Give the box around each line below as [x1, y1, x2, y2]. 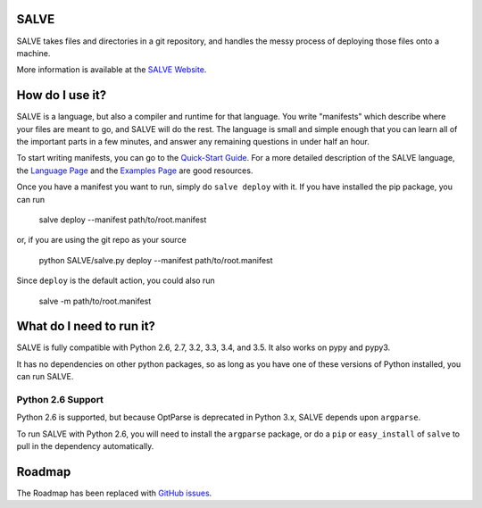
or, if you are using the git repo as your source [16, 235, 187, 246]
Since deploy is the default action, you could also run [16, 275, 215, 286]
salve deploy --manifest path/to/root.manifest [38, 214, 207, 225]
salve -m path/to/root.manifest [38, 296, 152, 306]
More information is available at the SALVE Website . [16, 64, 207, 75]
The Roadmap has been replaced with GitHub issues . [16, 487, 212, 499]
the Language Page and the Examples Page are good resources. [16, 165, 253, 176]
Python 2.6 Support [16, 393, 104, 405]
